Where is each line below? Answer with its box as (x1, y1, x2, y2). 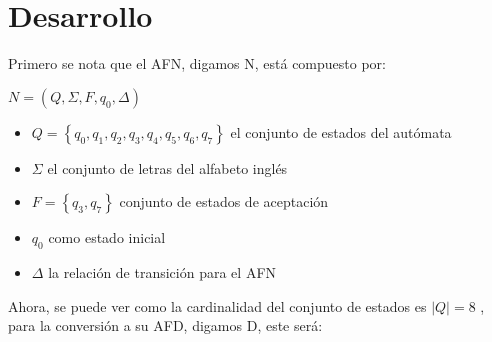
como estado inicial (48, 227, 166, 248)
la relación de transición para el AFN (48, 262, 277, 283)
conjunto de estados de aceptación (119, 191, 329, 212)
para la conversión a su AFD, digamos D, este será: (8, 315, 323, 336)
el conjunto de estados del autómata (230, 121, 452, 142)
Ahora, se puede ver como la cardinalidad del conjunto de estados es (8, 295, 427, 316)
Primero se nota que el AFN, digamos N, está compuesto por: (8, 53, 386, 74)
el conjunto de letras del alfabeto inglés (47, 157, 288, 178)
